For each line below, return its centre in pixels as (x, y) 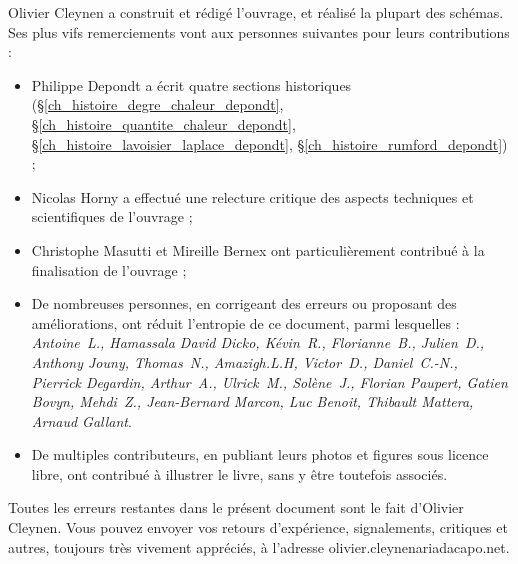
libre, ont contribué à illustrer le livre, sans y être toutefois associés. (239, 473)
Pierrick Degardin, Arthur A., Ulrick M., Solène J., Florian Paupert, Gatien (269, 381)
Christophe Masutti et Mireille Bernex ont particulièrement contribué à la (258, 249)
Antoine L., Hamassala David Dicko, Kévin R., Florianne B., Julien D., (258, 342)
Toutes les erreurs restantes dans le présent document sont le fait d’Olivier (236, 507)
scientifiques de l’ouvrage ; (112, 216)
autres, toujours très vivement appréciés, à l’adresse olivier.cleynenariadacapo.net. (259, 546)
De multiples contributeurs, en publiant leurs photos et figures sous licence (260, 454)
